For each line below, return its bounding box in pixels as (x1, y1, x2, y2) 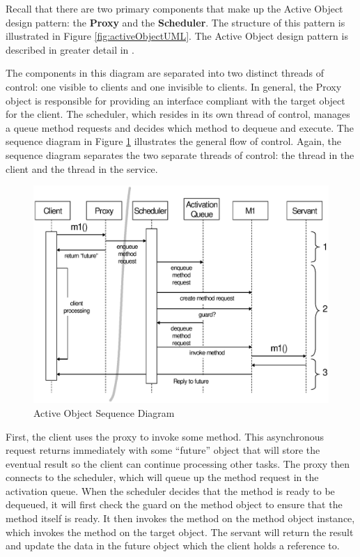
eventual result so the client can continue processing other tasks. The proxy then (6, 456, 350, 471)
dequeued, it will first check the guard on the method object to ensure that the (6, 497, 343, 512)
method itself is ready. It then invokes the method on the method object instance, (6, 511, 355, 526)
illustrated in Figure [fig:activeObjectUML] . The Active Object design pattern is (6, 29, 348, 43)
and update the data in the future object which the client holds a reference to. (6, 538, 340, 553)
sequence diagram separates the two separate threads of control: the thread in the (6, 147, 354, 162)
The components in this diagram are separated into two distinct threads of (6, 66, 324, 80)
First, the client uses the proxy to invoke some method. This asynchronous (6, 429, 324, 443)
